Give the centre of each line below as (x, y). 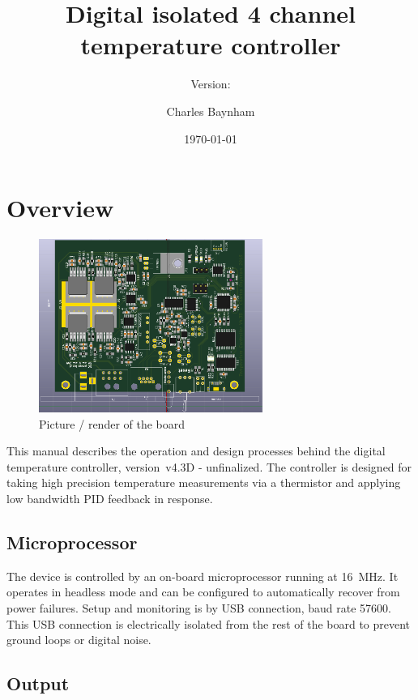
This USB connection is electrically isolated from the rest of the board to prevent (209, 623)
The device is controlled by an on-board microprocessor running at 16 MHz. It (203, 576)
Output (38, 683)
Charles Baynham (211, 111)
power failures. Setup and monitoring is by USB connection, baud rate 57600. (199, 608)
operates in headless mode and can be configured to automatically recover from (203, 592)
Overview (60, 208)
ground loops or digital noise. (79, 640)
